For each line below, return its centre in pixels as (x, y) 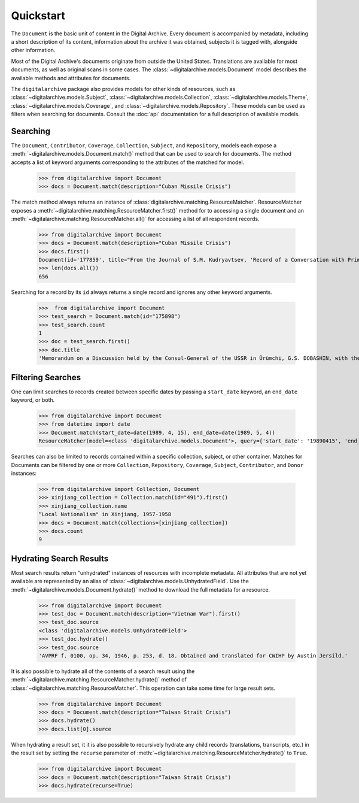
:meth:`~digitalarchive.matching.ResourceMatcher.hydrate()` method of (99, 680)
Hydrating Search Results (60, 558)
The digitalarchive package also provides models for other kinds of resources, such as (123, 89)
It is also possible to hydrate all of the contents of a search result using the (103, 671)
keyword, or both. (33, 400)
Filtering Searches (46, 377)
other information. (33, 50)
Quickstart (38, 16)
